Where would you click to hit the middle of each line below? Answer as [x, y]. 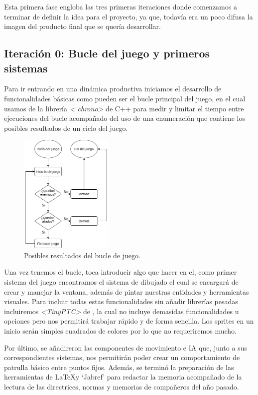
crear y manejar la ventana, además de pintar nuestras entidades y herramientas [127, 291]
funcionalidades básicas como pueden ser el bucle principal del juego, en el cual [125, 98]
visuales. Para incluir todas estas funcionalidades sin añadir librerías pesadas [121, 301]
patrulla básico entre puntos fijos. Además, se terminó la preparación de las [119, 367]
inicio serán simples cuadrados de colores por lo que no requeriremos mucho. [120, 331]
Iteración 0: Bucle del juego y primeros [107, 53]
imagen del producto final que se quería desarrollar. [82, 26]
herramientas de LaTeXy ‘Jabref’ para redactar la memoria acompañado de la [123, 377]
